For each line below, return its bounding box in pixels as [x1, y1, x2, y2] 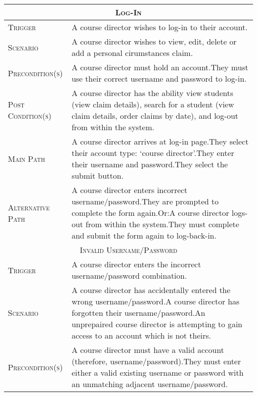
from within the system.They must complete [86, 218, 239, 230]
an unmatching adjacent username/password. [71, 378, 228, 390]
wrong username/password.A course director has [71, 296, 240, 307]
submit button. [71, 170, 124, 181]
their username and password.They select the [71, 158, 228, 170]
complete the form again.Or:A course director [71, 207, 229, 218]
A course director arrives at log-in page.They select [71, 136, 249, 147]
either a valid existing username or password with [71, 367, 244, 378]
